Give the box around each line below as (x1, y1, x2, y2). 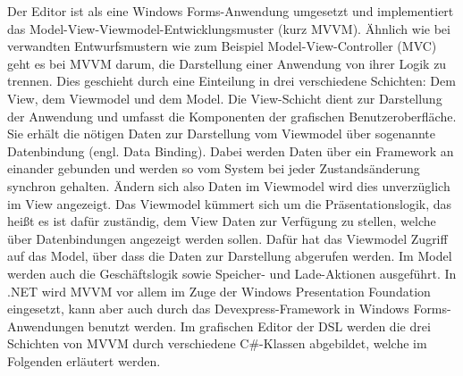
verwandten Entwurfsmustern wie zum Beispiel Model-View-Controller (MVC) (7, 37, 437, 55)
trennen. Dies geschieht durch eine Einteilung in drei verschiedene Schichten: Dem (7, 71, 456, 90)
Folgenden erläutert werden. (7, 351, 161, 370)
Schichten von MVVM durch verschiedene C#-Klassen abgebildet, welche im (7, 334, 427, 353)
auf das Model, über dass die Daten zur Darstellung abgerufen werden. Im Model (7, 246, 452, 265)
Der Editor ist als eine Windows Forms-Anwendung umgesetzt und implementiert (7, 2, 454, 20)
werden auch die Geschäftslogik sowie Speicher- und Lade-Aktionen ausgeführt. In (7, 263, 457, 282)
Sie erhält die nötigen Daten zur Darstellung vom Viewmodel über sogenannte (7, 124, 436, 143)
